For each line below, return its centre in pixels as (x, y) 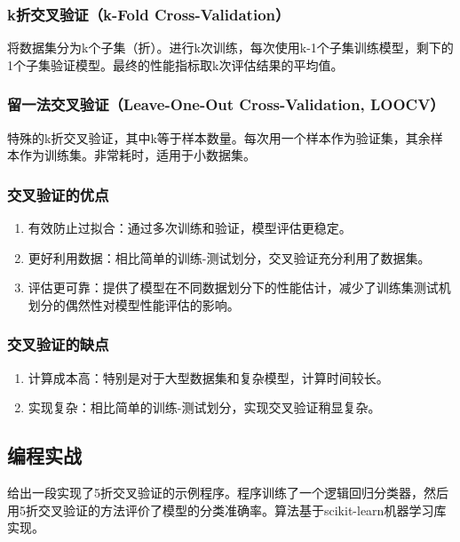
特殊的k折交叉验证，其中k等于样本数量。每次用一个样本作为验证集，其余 (219, 137)
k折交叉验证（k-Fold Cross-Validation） (149, 14)
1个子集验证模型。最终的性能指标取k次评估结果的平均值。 (175, 64)
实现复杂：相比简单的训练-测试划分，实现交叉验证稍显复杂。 (204, 407)
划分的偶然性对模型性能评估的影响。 (134, 304)
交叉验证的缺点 (58, 344)
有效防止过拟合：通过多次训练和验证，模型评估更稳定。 (190, 228)
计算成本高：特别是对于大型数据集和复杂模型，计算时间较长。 (208, 377)
